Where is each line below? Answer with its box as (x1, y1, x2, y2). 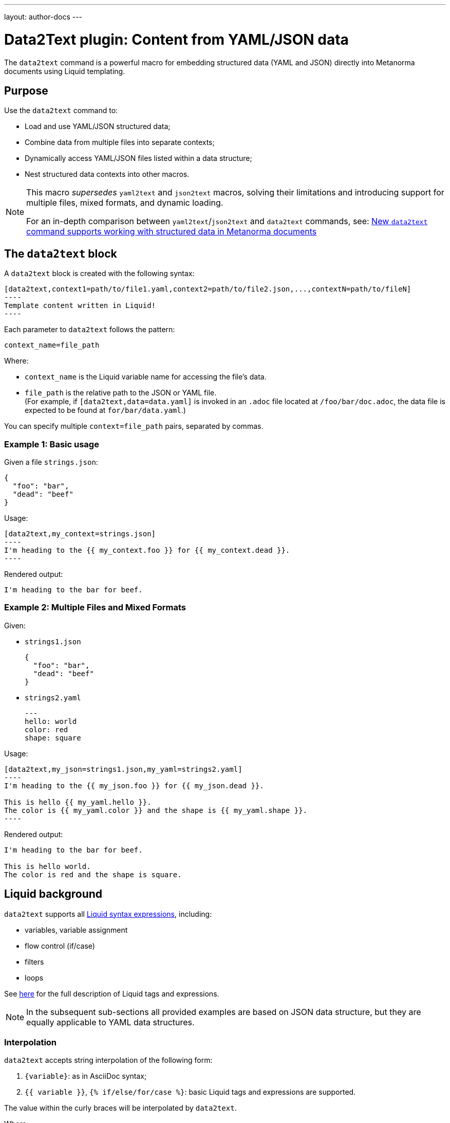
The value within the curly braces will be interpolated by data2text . (4, 1103, 237, 1113)
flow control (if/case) (25, 941, 95, 950)
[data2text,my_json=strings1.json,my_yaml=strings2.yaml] (4, 765, 242, 773)
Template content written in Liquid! (4, 301, 156, 310)
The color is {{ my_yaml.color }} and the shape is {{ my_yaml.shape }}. (4, 806, 308, 814)
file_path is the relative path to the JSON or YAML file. (25, 388, 217, 397)
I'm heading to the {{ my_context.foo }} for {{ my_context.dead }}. (4, 546, 290, 554)
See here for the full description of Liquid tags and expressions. (4, 989, 219, 998)
